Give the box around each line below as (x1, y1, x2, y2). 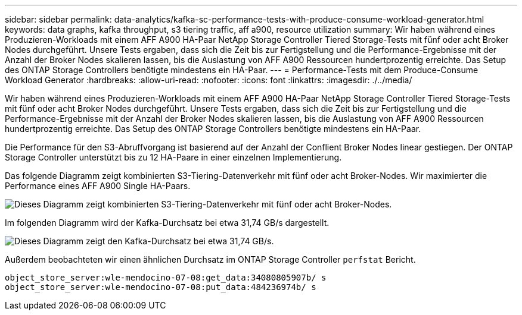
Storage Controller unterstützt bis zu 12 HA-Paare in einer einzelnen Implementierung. (5, 152, 342, 162)
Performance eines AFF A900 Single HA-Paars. (5, 181, 191, 191)
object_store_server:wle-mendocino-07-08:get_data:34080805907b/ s (5, 273, 327, 282)
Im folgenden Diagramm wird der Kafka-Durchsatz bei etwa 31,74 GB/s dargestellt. (5, 218, 330, 228)
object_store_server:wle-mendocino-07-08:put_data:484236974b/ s (5, 282, 316, 292)
